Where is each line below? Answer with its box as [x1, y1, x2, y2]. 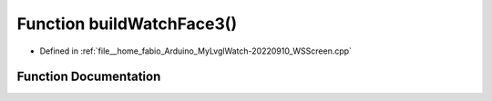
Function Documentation [16, 69, 161, 85]
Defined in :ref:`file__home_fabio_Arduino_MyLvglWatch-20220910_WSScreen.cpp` [39, 45, 353, 56]
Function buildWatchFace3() [16, 14, 237, 34]
